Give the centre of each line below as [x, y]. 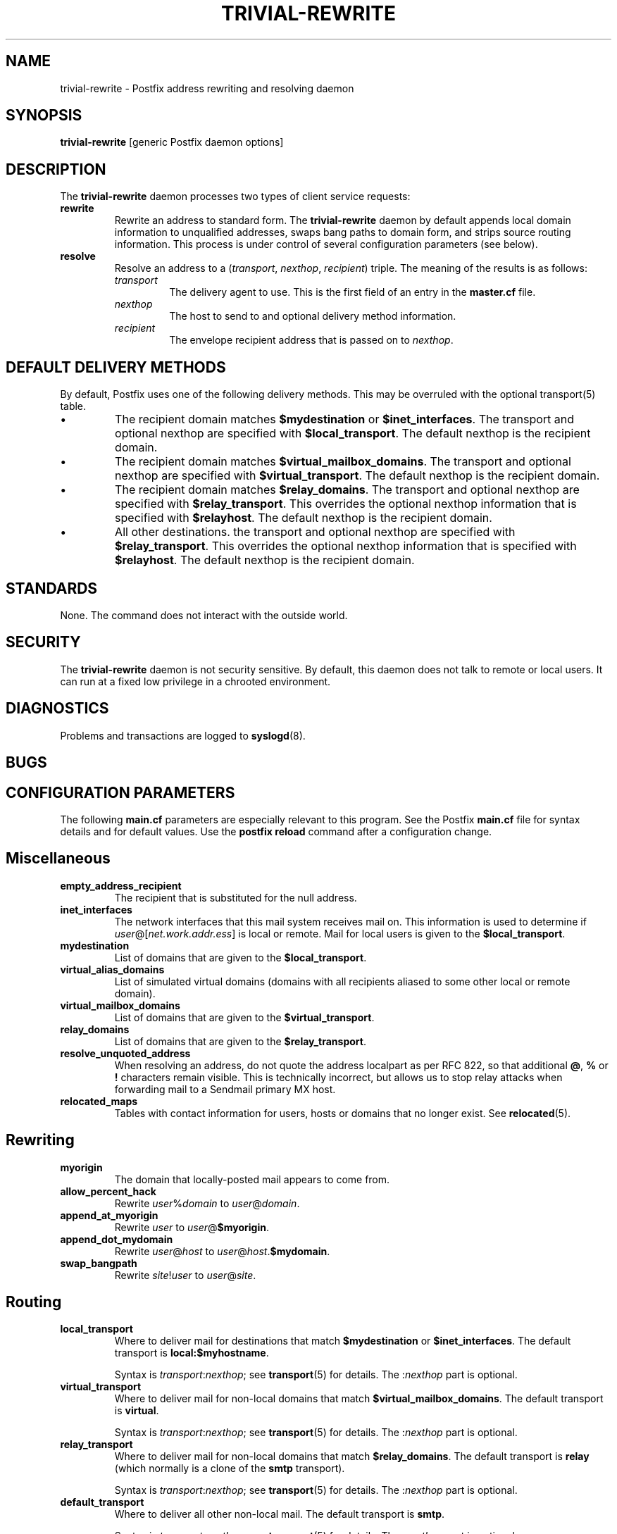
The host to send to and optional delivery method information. [313, 316]
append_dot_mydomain [117, 1239]
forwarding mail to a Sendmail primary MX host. [225, 1089]
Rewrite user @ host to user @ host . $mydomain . [222, 1251]
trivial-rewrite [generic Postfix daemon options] [172, 142]
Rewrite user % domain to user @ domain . [207, 1203]
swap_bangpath [99, 1263]
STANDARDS [52, 588]
